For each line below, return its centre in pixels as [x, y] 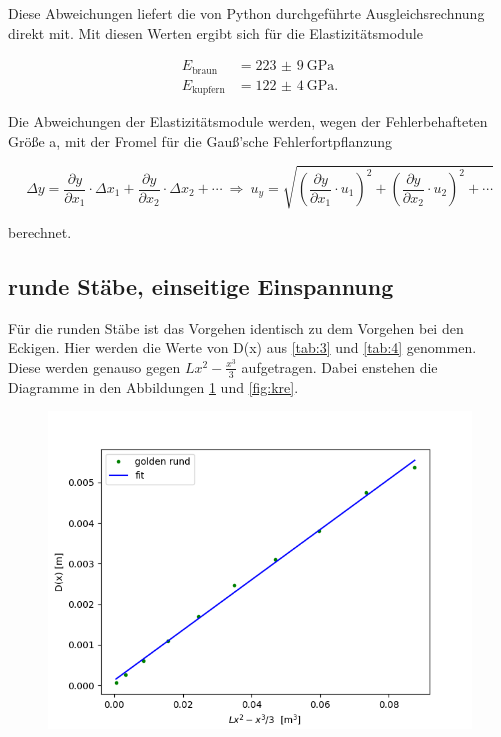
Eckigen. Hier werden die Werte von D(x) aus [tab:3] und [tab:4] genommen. [242, 347]
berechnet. [40, 231]
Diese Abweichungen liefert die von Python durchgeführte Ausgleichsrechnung [246, 13]
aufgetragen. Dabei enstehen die [339, 366]
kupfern [208, 90]
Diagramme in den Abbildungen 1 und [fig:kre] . [153, 386]
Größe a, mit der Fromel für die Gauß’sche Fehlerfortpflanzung [200, 140]
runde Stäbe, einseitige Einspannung [201, 285]
